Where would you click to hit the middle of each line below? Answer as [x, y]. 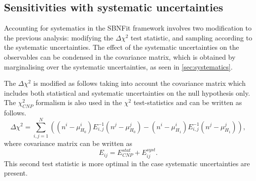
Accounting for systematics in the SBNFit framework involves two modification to [128, 28]
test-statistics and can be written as [188, 102]
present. [16, 173]
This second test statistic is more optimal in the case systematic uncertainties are [127, 163]
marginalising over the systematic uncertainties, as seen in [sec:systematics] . [118, 66]
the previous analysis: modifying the [59, 37]
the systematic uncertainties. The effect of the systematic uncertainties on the [122, 47]
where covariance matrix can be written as [68, 143]
